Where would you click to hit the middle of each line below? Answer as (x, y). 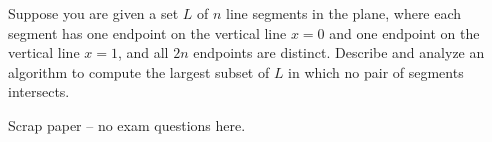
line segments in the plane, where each (344, 13)
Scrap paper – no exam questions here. (127, 124)
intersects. (39, 91)
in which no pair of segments (376, 71)
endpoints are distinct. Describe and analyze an (339, 52)
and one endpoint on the (404, 32)
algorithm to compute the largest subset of (139, 71)
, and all (143, 52)
